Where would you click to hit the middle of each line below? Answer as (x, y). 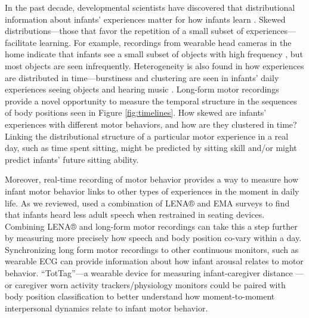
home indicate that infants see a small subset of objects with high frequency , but (154, 54)
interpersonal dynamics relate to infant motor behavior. (106, 308)
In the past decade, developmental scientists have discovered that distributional (150, 7)
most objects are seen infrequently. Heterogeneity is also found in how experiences (154, 65)
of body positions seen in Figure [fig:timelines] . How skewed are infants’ (136, 112)
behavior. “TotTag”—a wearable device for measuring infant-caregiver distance (149, 273)
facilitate (21, 42)
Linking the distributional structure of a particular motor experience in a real (147, 136)
